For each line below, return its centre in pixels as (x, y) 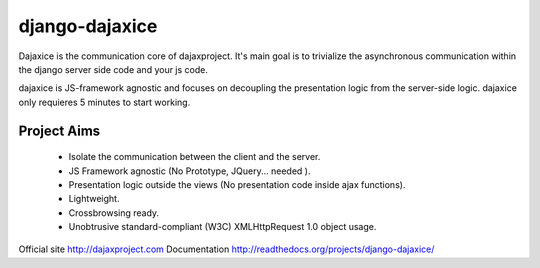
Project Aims (59, 130)
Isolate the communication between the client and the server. (194, 157)
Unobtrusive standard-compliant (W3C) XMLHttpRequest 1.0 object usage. (222, 227)
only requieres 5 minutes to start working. (104, 102)
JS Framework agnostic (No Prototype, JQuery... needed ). (189, 171)
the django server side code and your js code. (113, 69)
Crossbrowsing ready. (114, 212)
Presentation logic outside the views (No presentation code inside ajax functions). (237, 184)
